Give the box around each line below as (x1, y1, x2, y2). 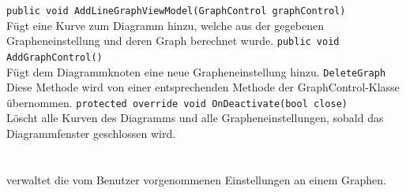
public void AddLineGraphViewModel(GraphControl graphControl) (6, 6, 346, 17)
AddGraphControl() (6, 51, 103, 63)
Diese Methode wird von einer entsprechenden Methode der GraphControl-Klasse (6, 79, 400, 95)
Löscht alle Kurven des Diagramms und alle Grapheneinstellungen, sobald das (6, 109, 384, 126)
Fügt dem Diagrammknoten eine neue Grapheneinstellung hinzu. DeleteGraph (6, 63, 386, 80)
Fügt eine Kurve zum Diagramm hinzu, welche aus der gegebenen (6, 17, 324, 33)
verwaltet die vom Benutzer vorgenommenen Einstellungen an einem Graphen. (6, 171, 386, 187)
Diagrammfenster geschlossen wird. (6, 125, 176, 142)
